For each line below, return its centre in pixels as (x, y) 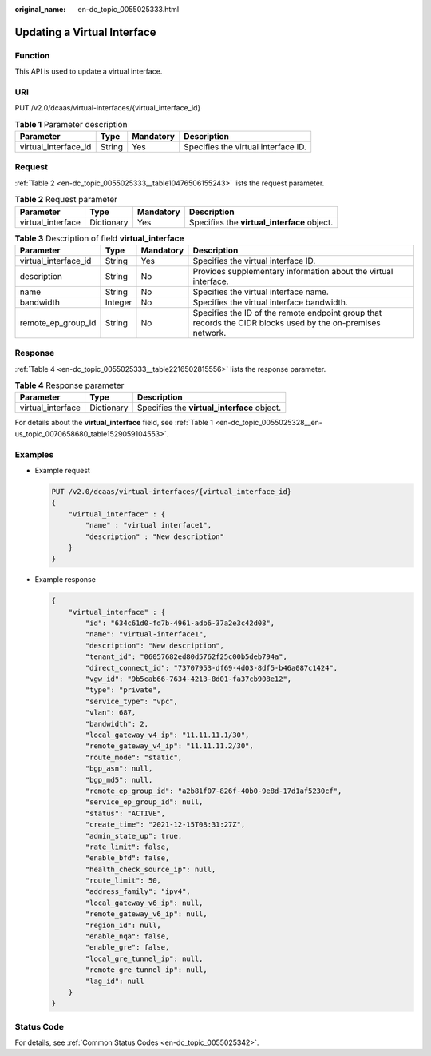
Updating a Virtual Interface (85, 32)
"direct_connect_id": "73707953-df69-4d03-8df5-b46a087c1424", (212, 668)
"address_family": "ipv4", (138, 892)
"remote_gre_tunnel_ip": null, (146, 970)
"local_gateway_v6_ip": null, (144, 903)
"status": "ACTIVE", (125, 813)
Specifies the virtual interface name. (261, 292)
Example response (65, 580)
